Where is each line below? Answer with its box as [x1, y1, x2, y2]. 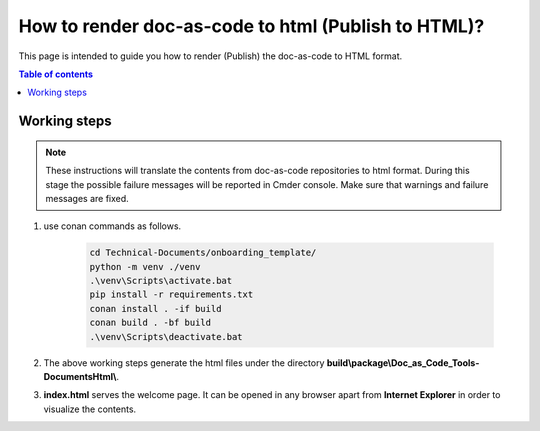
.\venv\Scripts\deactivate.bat [89, 331, 244, 342]
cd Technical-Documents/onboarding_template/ [89, 247, 317, 259]
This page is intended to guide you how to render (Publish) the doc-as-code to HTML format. [18, 50, 403, 62]
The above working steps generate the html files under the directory [43, 356, 325, 369]
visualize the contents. [43, 403, 137, 415]
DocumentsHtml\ [43, 371, 117, 382]
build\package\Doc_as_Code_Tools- [326, 356, 480, 369]
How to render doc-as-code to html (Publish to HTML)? [18, 15, 485, 37]
